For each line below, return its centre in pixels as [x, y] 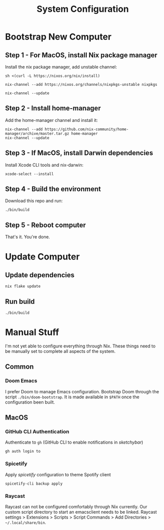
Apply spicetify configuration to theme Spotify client [58, 474]
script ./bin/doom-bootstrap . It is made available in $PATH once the [72, 397]
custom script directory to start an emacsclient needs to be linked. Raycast [81, 512]
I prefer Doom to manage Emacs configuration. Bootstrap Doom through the [82, 391]
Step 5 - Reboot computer [46, 225]
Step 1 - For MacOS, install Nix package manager [81, 55]
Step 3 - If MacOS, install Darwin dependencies [79, 153]
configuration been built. [30, 402]
